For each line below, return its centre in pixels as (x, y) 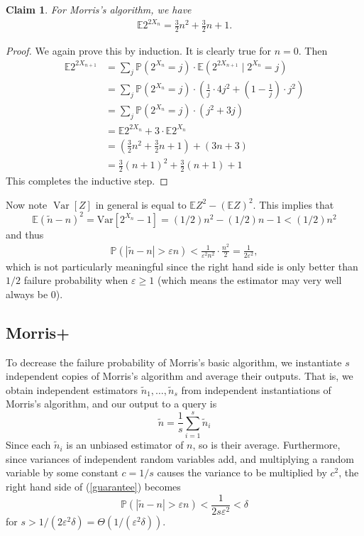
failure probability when (76, 280)
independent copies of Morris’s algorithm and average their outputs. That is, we (180, 376)
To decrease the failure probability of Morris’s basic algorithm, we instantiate (174, 362)
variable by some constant (62, 472)
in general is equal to (141, 204)
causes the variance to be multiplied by (242, 472)
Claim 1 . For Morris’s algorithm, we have (99, 9)
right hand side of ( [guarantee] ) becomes (93, 486)
